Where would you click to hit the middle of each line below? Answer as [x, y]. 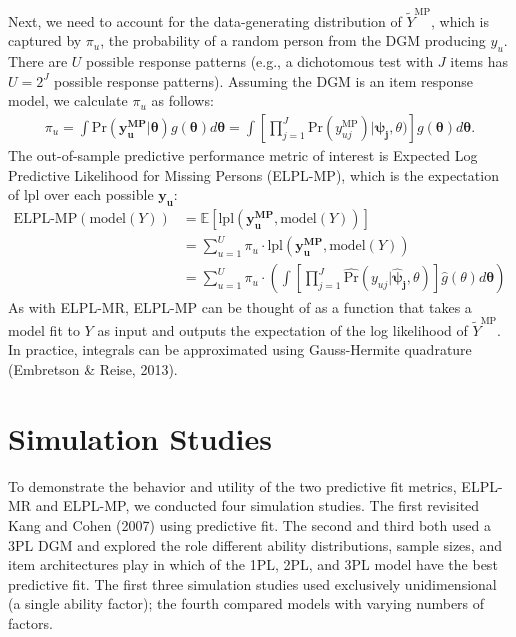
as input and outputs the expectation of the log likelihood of [282, 329]
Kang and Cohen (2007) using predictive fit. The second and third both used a [249, 524]
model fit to [44, 329]
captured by [45, 40]
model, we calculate [68, 100]
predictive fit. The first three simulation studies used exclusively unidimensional [252, 583]
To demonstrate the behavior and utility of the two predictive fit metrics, [232, 485]
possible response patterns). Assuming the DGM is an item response [263, 80]
